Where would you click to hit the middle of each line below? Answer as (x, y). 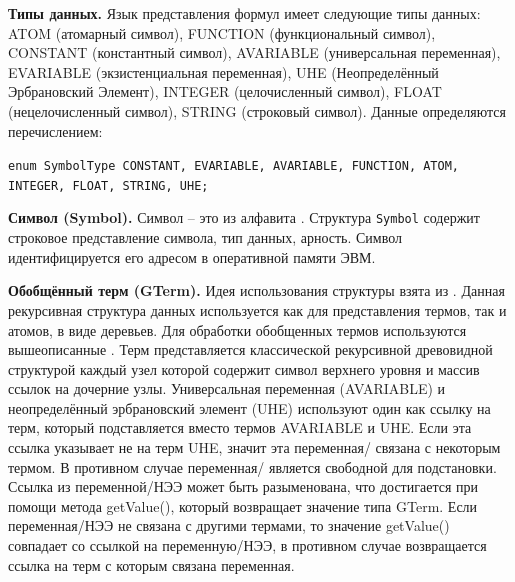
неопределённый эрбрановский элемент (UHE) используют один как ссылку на (249, 407)
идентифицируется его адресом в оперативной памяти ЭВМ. (192, 256)
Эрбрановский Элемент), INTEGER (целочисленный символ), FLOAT (225, 91)
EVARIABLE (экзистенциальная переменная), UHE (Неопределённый (223, 71)
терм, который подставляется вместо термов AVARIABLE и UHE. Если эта (240, 427)
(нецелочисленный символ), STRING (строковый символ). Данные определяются (257, 110)
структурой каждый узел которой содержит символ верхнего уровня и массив (244, 368)
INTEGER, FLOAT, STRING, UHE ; (108, 185)
